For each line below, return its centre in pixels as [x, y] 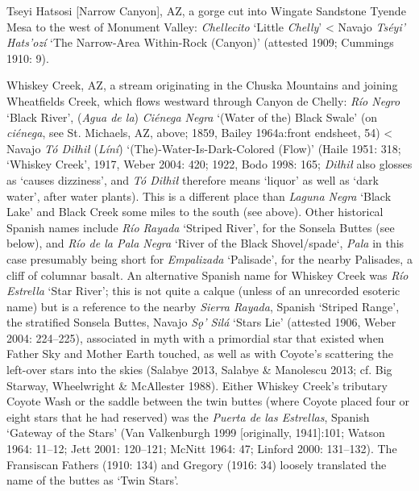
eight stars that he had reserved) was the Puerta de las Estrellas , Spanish [188, 416]
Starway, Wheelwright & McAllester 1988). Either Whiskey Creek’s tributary [197, 385]
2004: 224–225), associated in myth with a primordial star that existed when [195, 337]
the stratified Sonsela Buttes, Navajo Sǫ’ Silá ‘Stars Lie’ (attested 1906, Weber [201, 322]
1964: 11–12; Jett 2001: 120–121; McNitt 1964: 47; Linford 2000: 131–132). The [202, 449]
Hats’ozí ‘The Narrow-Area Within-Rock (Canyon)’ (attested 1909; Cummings [200, 42]
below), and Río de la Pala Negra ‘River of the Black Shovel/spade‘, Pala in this [205, 243]
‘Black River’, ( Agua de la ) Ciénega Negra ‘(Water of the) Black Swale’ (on [192, 117]
